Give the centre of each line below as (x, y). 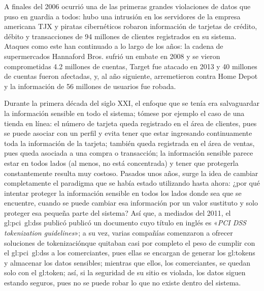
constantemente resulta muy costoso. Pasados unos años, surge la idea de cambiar (131, 173)
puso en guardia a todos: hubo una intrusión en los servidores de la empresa (122, 16)
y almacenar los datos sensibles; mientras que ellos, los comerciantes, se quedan (127, 262)
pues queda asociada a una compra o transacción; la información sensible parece (129, 153)
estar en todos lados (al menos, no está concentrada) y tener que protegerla (121, 163)
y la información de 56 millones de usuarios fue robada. (90, 86)
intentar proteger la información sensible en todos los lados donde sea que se (123, 193)
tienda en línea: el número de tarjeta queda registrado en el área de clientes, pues (130, 123)
